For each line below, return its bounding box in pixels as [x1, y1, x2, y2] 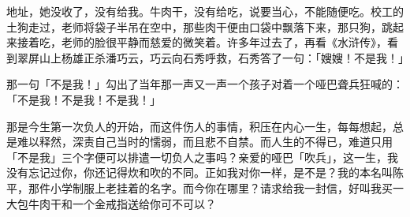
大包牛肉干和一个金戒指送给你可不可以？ [6, 195, 216, 211]
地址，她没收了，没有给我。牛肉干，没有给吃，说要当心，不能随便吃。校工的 [6, 3, 404, 19]
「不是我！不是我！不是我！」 [6, 91, 161, 107]
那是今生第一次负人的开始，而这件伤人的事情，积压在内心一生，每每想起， [6, 118, 393, 134]
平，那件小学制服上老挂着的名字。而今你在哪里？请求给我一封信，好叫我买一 [6, 179, 404, 196]
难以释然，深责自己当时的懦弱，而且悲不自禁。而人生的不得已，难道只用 [17, 133, 393, 150]
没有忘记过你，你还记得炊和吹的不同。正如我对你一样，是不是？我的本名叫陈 [6, 164, 404, 181]
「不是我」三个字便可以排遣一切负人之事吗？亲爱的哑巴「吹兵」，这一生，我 [6, 148, 398, 165]
